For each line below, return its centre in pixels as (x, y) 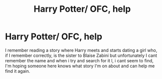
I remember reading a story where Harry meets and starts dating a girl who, (81, 50)
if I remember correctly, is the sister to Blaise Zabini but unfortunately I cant (81, 55)
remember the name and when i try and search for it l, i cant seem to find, (79, 60)
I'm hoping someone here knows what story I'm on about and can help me (80, 66)
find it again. (18, 71)
